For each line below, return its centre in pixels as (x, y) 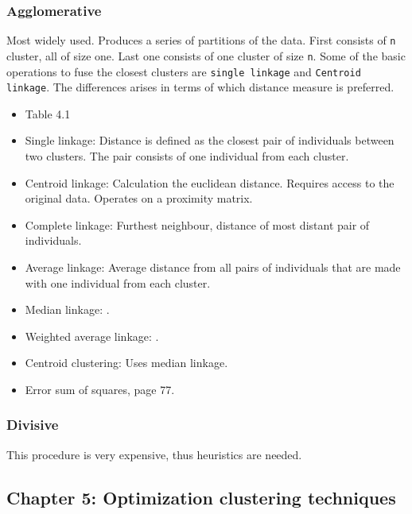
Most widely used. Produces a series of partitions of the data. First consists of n (201, 40)
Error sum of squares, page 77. (100, 389)
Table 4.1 (48, 113)
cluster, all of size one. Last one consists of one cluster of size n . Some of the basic (206, 55)
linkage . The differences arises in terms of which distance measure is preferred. (200, 87)
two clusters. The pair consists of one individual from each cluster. (187, 156)
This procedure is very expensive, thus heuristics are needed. (154, 454)
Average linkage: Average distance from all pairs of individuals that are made (213, 267)
